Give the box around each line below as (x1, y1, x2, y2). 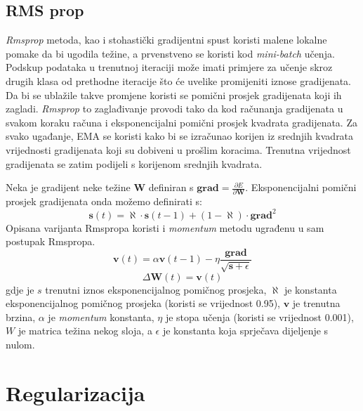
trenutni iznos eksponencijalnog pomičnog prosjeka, (45, 282, 267, 296)
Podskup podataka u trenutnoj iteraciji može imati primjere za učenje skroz (6, 60, 333, 74)
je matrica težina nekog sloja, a (18, 323, 152, 338)
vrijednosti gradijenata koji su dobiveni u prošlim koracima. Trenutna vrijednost (6, 142, 351, 157)
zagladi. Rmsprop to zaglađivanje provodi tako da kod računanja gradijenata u (6, 101, 343, 116)
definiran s (148, 180, 194, 195)
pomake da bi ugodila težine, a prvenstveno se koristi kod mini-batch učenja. (6, 46, 335, 60)
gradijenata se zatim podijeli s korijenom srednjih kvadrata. (6, 156, 263, 171)
